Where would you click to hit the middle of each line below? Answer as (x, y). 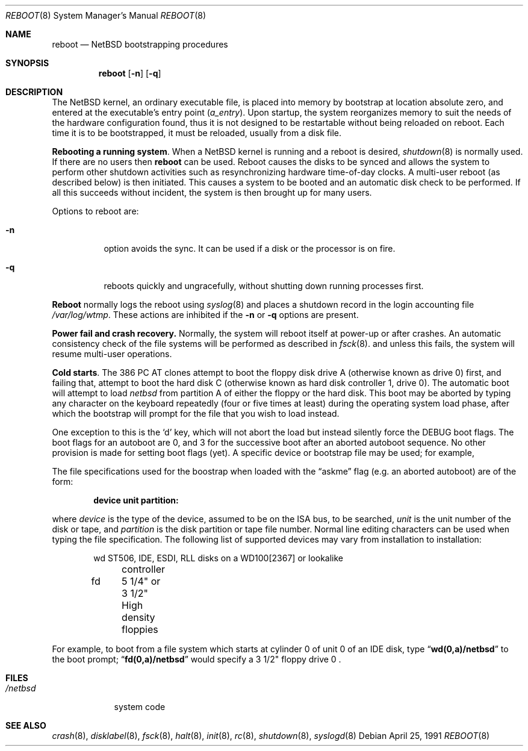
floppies (140, 629)
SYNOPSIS (27, 63)
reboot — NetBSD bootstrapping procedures (140, 44)
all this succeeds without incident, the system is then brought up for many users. (212, 192)
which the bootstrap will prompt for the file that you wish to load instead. (196, 413)
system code (140, 707)
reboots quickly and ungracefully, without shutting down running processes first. (264, 286)
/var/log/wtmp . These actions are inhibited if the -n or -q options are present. (205, 315)
